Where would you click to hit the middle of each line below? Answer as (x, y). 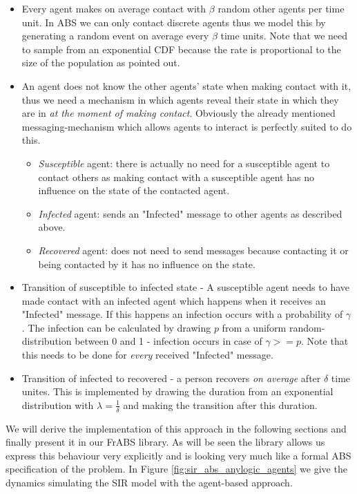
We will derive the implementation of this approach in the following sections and (176, 428)
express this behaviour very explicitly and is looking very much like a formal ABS (178, 455)
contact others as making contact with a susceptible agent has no (176, 177)
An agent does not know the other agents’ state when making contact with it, (186, 85)
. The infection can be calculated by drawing (116, 327)
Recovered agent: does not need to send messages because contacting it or (193, 250)
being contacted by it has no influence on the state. (147, 264)
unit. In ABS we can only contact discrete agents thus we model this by (174, 22)
